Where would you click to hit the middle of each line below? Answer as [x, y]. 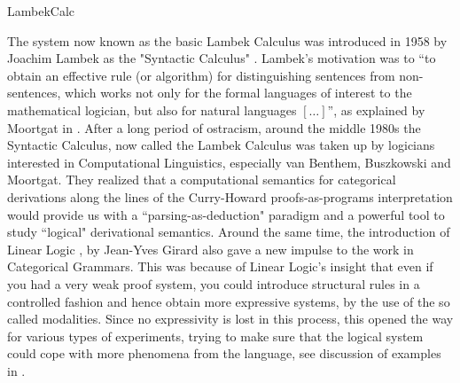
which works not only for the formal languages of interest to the [238, 93]
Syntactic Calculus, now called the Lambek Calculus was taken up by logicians [221, 145]
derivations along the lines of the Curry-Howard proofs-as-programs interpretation [230, 196]
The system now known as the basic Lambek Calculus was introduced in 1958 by [227, 40]
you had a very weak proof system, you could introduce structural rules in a [214, 283]
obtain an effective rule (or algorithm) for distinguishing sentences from [201, 75]
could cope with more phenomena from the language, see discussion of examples [224, 353]
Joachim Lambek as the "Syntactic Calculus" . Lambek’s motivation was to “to [222, 58]
